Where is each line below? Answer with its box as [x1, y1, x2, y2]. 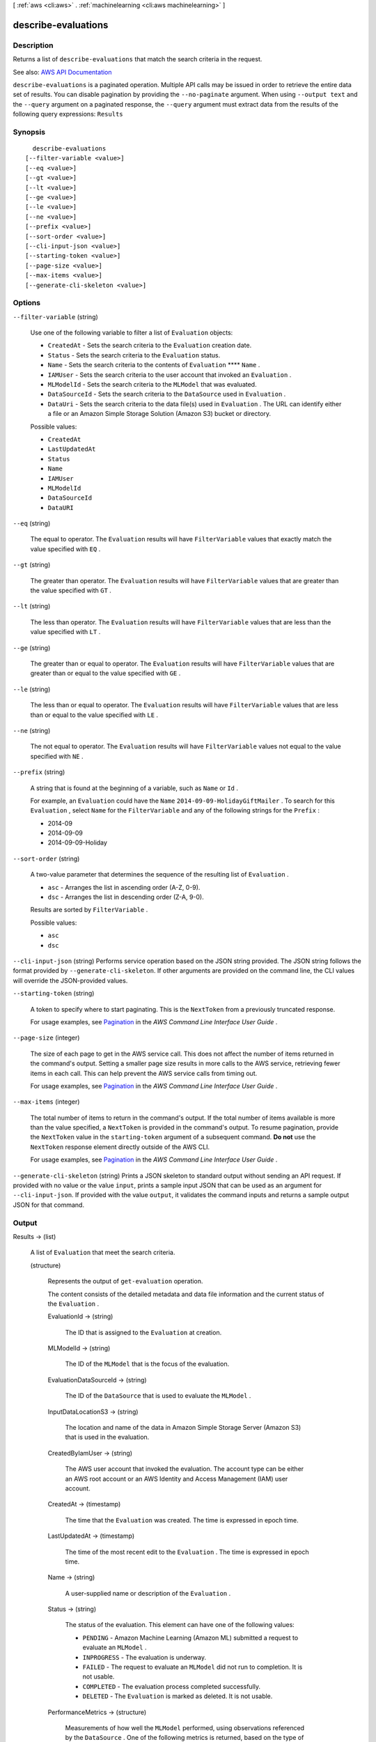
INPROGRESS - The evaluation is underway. [82, 1653, 207, 1661]
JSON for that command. [13, 1201, 85, 1209]
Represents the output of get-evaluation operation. [47, 1277, 203, 1286]
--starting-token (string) [13, 989, 95, 998]
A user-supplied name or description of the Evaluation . [65, 1589, 231, 1597]
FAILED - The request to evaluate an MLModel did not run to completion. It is [82, 1663, 303, 1672]
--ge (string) [13, 643, 51, 652]
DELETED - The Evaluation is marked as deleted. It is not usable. [82, 1692, 273, 1700]
